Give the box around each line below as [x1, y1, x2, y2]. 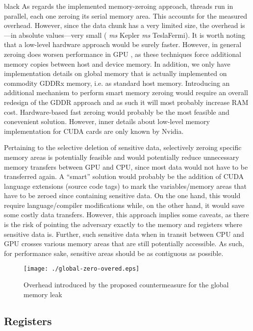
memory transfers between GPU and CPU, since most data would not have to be [4, 161, 248, 172]
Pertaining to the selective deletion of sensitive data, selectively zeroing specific [4, 142, 242, 153]
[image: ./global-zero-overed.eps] [24, 265, 140, 273]
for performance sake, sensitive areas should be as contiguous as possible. [4, 248, 224, 258]
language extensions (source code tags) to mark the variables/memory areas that [4, 180, 247, 191]
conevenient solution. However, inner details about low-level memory [4, 116, 210, 127]
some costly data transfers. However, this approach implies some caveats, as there [4, 209, 249, 220]
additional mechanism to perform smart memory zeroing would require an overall [4, 87, 248, 98]
